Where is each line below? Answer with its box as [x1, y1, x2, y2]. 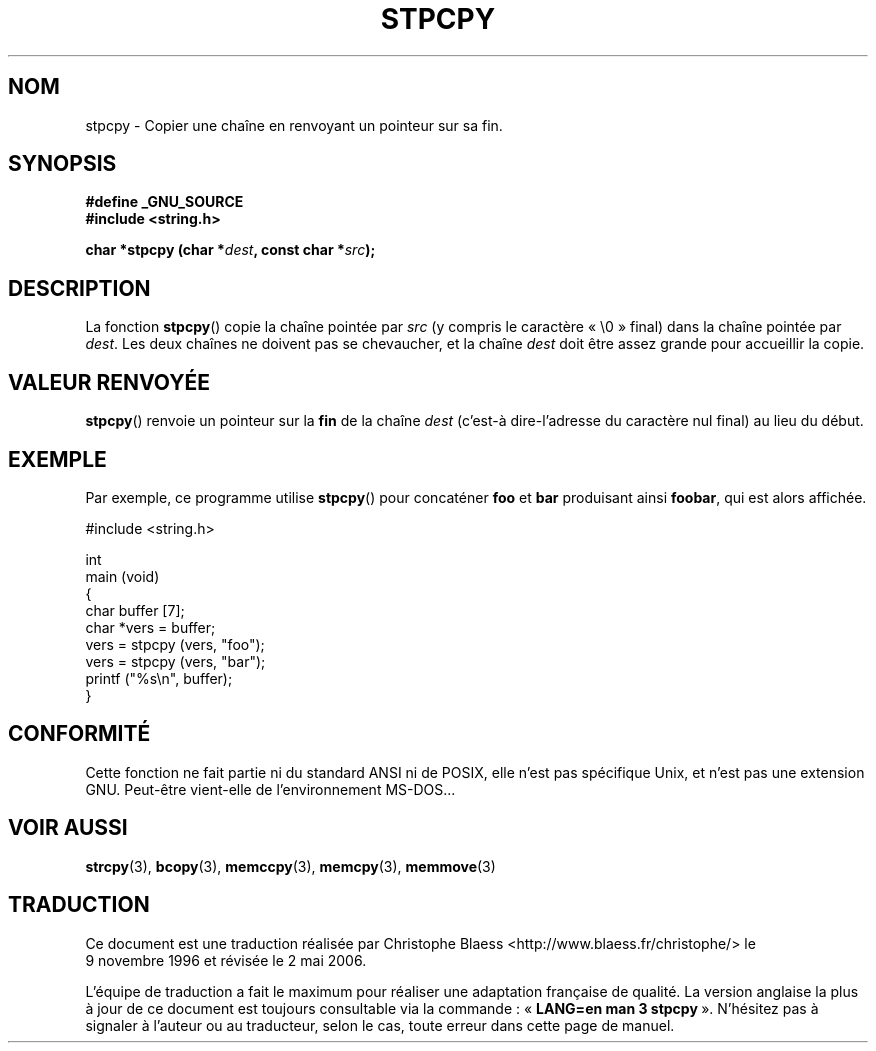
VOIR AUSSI [8, 815, 128, 841]
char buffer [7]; [85, 601, 185, 619]
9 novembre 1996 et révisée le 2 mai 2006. [85, 951, 367, 969]
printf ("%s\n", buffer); [85, 669, 233, 687]
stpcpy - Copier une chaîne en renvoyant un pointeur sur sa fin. [85, 116, 503, 134]
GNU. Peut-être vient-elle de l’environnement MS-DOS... [85, 780, 456, 798]
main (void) [85, 567, 160, 585]
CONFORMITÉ [8, 721, 151, 747]
